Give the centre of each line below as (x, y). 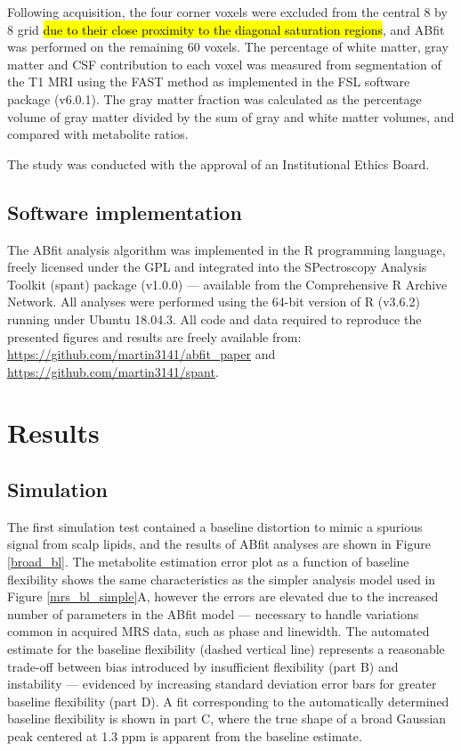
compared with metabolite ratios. (98, 134)
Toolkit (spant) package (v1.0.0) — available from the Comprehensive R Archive (227, 284)
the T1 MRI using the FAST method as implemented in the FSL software (209, 82)
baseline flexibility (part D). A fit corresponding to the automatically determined (228, 701)
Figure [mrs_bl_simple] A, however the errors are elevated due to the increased (223, 596)
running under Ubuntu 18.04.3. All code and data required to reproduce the (214, 318)
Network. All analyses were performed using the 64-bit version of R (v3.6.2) (214, 302)
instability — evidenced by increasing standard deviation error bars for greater (222, 684)
